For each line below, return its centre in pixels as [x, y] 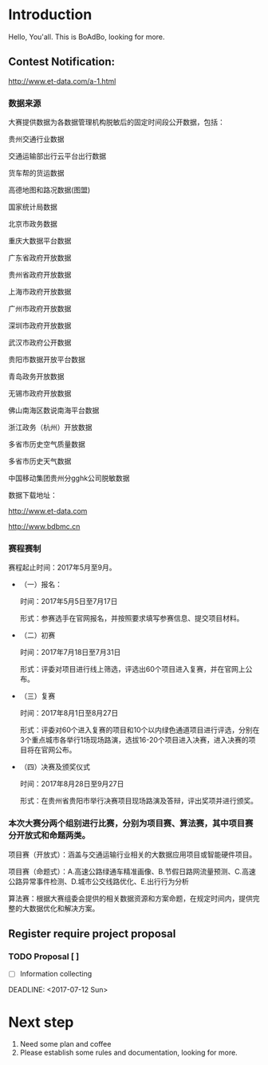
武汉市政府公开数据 [40, 343]
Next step [41, 1022]
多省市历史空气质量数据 [47, 444]
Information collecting [56, 974]
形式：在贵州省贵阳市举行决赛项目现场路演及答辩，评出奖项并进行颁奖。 [138, 801]
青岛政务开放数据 [36, 377]
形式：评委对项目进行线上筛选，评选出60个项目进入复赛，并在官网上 [132, 669]
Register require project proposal [92, 934]
